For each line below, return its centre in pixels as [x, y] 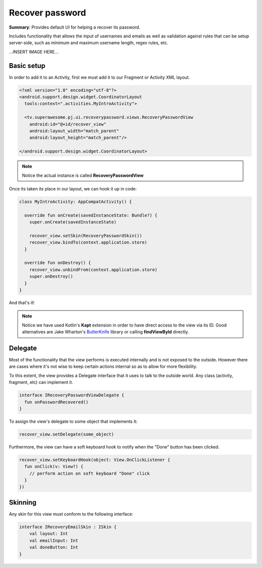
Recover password [48, 13]
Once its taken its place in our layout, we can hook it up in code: [73, 189]
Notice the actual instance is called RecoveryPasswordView [83, 175]
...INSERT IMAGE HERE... [34, 52]
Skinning [23, 502]
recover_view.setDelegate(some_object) [66, 434]
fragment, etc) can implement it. [41, 382]
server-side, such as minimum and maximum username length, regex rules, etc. [89, 43]
